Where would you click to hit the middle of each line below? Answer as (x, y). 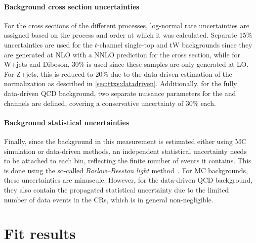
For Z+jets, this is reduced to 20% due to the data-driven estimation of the (118, 73)
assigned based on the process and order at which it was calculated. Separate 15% (128, 35)
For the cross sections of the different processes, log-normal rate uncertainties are (127, 25)
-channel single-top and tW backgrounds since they (175, 44)
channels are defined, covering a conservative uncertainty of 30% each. (110, 103)
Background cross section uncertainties (72, 6)
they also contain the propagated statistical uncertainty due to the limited (116, 189)
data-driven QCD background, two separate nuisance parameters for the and (120, 93)
